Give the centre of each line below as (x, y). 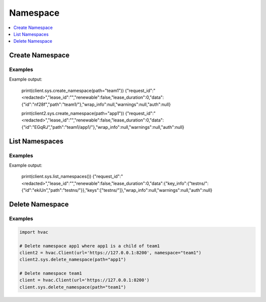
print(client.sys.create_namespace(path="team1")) (73, 91)
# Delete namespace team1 (51, 273)
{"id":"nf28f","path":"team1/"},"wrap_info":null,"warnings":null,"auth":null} (96, 104)
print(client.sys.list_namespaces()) (56, 177)
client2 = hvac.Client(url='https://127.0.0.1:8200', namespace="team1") (110, 253)
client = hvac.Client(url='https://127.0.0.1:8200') (84, 280)
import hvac (34, 232)
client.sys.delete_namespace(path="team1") (73, 287)
